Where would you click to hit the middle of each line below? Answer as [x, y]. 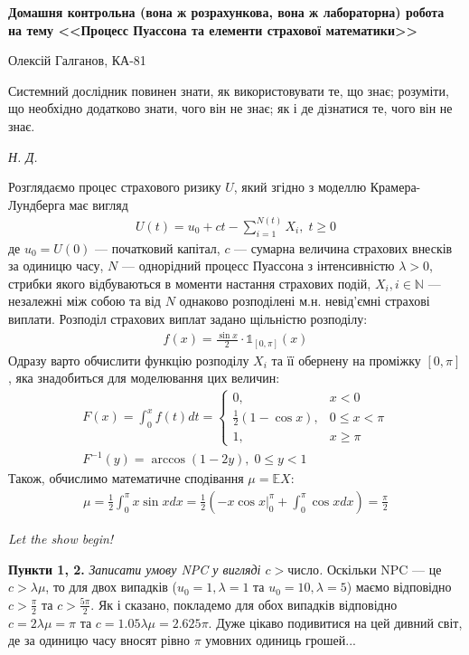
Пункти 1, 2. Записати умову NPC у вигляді [135, 569]
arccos [168, 460]
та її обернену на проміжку [346, 360]
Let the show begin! [61, 538]
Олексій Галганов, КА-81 [77, 60]
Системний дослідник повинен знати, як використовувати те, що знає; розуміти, [229, 90]
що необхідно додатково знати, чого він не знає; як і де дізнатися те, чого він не [230, 108]
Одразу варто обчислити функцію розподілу [129, 360]
